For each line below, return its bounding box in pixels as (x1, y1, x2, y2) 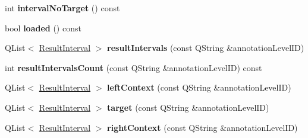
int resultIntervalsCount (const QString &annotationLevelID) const (5, 61, 262, 73)
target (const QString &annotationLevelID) (107, 101, 269, 113)
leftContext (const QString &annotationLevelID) (107, 81, 291, 94)
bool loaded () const (5, 21, 81, 34)
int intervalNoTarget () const (5, 2, 120, 14)
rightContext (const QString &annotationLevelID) (107, 121, 298, 133)
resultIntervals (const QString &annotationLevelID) (107, 41, 304, 54)
